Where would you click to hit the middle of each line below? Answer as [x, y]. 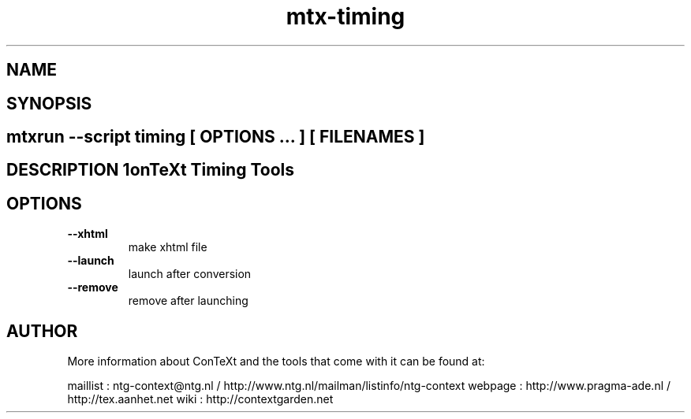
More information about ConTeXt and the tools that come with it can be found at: [276, 362]
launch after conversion [190, 274]
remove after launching [188, 301]
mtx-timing [345, 17]
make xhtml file [168, 247]
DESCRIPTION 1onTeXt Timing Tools [151, 170]
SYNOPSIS [49, 103]
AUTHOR [42, 331]
